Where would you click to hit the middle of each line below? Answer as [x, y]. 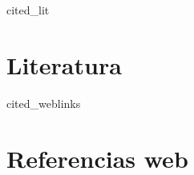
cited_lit [28, 10]
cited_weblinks [44, 103]
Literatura [64, 64]
